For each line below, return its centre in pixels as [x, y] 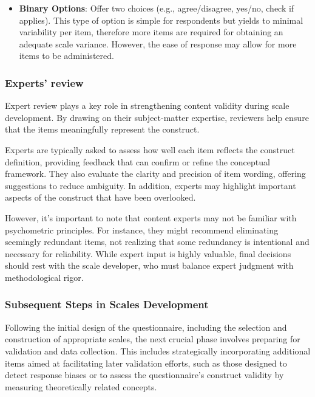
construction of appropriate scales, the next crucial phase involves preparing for [153, 339]
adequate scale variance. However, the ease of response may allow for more [158, 43]
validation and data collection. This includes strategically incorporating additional [158, 350]
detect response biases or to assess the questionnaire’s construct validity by [144, 375]
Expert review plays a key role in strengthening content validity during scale [147, 105]
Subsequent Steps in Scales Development [107, 304]
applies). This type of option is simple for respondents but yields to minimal [161, 20]
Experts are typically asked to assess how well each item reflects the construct [150, 149]
